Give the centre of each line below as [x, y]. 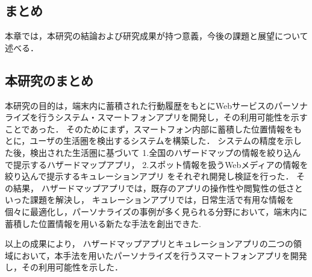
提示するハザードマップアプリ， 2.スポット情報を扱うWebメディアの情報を [161, 164]
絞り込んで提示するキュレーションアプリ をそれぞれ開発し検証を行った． [149, 176]
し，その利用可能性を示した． [64, 267]
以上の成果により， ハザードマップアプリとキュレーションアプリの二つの [149, 244]
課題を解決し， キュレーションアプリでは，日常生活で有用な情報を [162, 200]
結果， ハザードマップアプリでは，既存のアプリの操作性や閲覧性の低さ [154, 188]
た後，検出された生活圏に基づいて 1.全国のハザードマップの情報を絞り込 [149, 152]
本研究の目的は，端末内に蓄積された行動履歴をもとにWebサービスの [139, 105]
